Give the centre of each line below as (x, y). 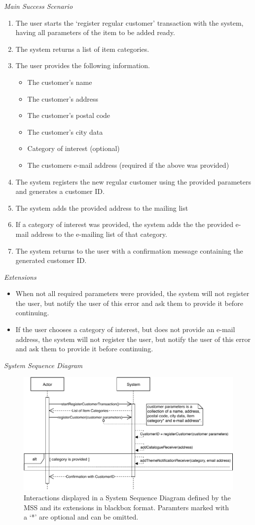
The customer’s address (63, 98)
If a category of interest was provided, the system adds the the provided (124, 224)
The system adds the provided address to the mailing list (102, 207)
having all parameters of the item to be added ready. (95, 32)
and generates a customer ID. (60, 191)
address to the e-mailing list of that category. (99, 234)
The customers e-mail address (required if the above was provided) (128, 165)
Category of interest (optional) (73, 148)
